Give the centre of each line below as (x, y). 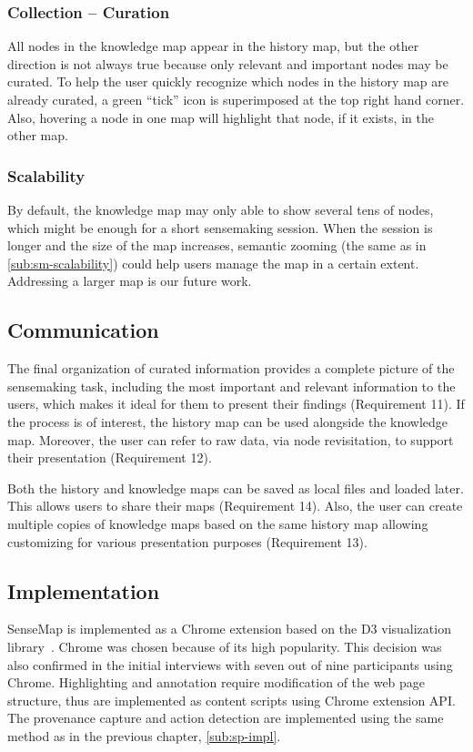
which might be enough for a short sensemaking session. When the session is (220, 227)
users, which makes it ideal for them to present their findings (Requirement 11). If (236, 404)
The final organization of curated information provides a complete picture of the (231, 368)
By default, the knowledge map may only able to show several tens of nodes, (221, 209)
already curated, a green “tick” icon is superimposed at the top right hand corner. (236, 99)
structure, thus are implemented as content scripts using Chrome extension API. (231, 700)
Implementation (84, 590)
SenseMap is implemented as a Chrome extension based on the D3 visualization (229, 629)
